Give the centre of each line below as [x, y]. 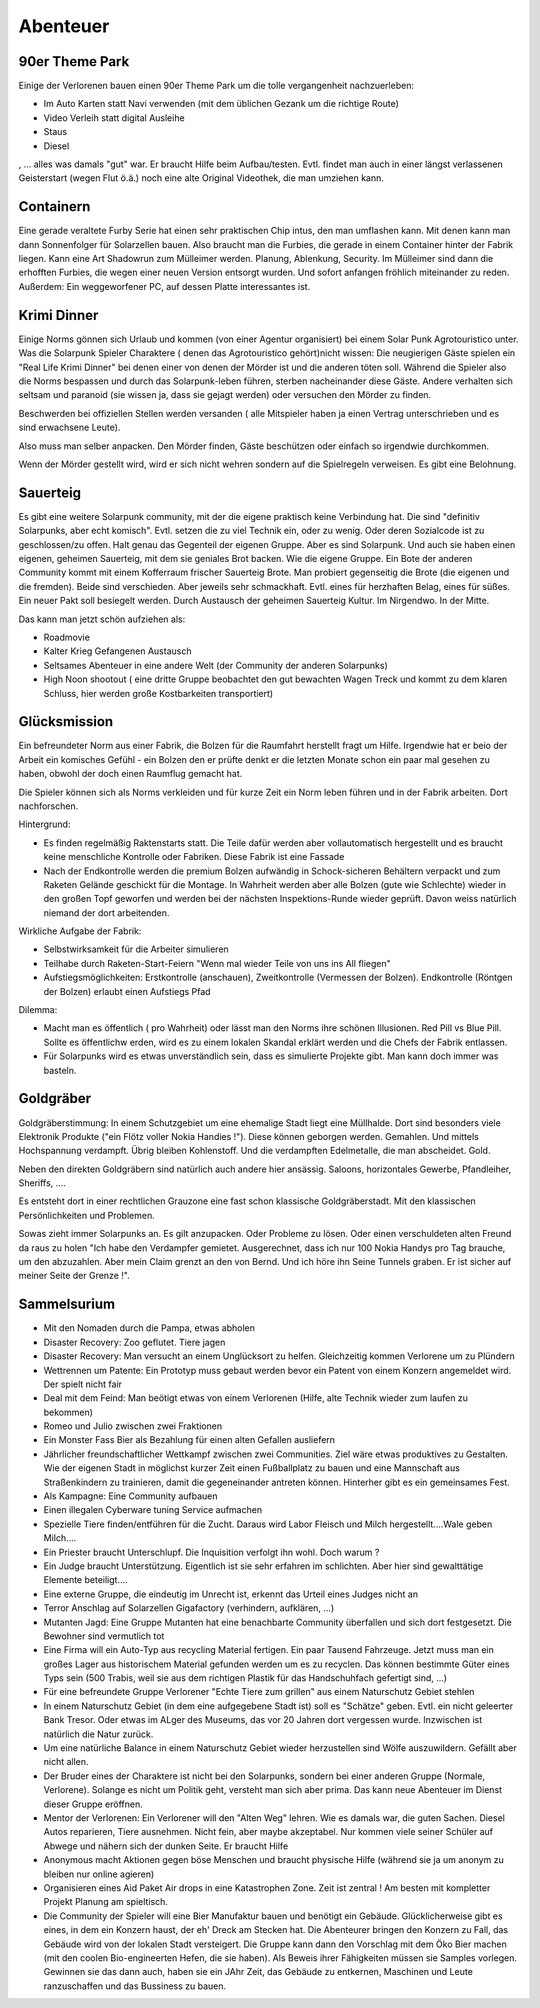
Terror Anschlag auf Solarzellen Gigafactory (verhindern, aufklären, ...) [189, 1608]
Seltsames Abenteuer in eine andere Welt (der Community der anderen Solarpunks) [216, 665]
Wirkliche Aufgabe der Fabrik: [80, 931]
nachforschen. [48, 806]
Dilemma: [38, 1010]
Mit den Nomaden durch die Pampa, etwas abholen [149, 1328]
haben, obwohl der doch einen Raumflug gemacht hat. [130, 774]
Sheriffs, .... [42, 1183]
